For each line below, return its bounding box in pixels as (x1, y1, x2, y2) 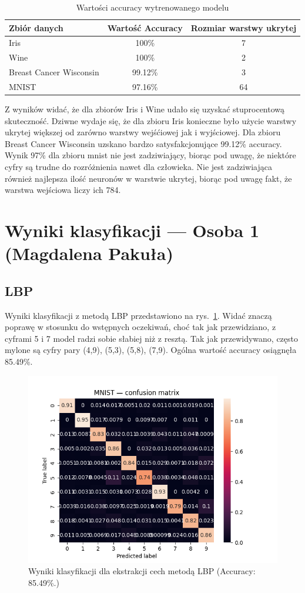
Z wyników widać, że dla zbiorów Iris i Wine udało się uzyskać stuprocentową (5, 103, 285, 115)
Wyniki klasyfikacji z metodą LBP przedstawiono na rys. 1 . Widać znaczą (5, 309, 272, 321)
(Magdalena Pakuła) (5, 241, 174, 265)
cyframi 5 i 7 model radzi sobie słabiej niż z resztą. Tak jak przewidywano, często (5, 332, 298, 344)
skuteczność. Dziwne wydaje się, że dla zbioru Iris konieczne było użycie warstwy (5, 114, 297, 126)
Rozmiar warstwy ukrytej (190, 21, 297, 34)
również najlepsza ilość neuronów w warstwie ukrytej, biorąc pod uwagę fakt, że (5, 172, 292, 184)
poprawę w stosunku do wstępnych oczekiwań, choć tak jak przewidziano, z (5, 321, 276, 333)
